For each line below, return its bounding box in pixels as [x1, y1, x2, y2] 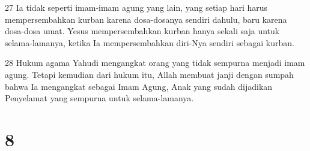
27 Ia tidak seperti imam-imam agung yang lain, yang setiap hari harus [5, 1, 268, 13]
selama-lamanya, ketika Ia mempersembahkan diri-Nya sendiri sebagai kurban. [5, 36, 294, 49]
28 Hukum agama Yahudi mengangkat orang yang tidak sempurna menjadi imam [5, 56, 305, 69]
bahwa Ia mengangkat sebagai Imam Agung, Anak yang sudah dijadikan [5, 80, 273, 92]
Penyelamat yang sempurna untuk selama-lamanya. [5, 92, 194, 104]
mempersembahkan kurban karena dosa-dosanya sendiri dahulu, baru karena [5, 13, 287, 25]
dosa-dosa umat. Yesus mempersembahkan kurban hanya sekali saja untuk [5, 25, 280, 37]
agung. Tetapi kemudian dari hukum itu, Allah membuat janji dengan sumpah [5, 68, 294, 80]
